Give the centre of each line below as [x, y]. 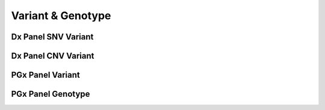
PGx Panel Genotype [51, 94]
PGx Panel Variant [46, 75]
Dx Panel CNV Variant [53, 56]
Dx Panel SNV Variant [52, 37]
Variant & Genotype [61, 16]
